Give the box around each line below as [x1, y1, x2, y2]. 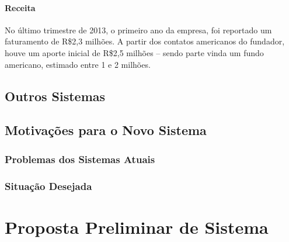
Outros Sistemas [5, 87, 106, 105]
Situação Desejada [5, 178, 92, 193]
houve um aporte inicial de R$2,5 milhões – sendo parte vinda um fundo [5, 46, 264, 58]
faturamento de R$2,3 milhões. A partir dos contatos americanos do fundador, [5, 35, 285, 47]
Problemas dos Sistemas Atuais [5, 151, 155, 166]
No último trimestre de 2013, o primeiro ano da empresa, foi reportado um [5, 23, 272, 36]
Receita [5, 1, 36, 13]
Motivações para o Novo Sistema [5, 121, 207, 139]
